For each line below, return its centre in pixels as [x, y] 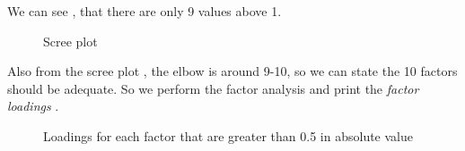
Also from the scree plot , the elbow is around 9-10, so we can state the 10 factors [232, 71]
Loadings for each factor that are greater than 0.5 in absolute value [228, 135]
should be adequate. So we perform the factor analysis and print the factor [213, 88]
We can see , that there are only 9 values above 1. [145, 11]
